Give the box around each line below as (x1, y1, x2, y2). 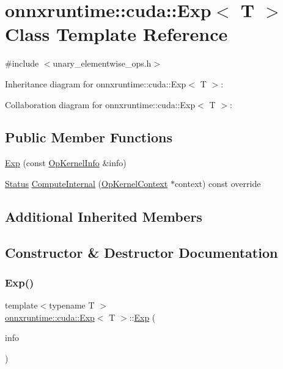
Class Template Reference (5, 21, 228, 46)
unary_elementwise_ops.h (53, 57, 152, 70)
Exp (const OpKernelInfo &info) (5, 156, 127, 169)
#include (5, 57, 39, 70)
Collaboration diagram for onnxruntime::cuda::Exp (5, 98, 196, 111)
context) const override (174, 177, 261, 189)
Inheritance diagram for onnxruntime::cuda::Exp (5, 77, 186, 90)
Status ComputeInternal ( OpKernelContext (5, 177, 168, 189)
